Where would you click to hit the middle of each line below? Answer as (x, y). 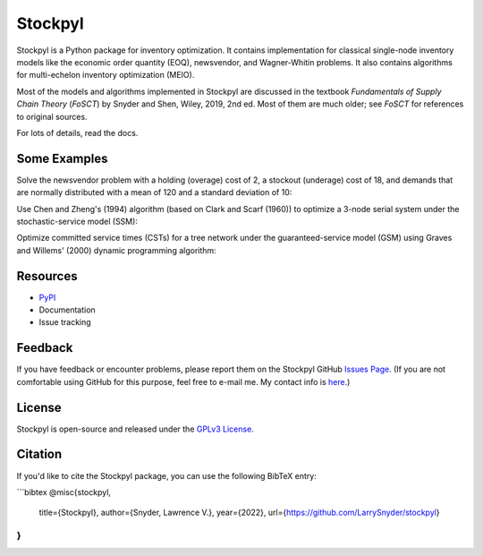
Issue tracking (65, 322)
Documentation (67, 310)
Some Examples (62, 158)
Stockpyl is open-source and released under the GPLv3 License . (135, 429)
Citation (39, 454)
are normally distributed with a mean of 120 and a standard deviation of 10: (154, 192)
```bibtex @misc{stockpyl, (64, 492)
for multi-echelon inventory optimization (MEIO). (106, 75)
